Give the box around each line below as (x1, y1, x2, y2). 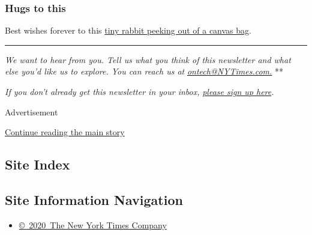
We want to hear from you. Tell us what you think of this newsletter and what (5, 53, 291, 66)
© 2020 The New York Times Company (19, 218, 167, 231)
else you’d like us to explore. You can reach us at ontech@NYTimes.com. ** (5, 65, 284, 78)
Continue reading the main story (5, 126, 125, 138)
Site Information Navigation (5, 190, 183, 209)
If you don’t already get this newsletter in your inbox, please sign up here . (5, 85, 274, 97)
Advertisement (5, 105, 58, 118)
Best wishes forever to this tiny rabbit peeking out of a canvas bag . (5, 24, 251, 37)
